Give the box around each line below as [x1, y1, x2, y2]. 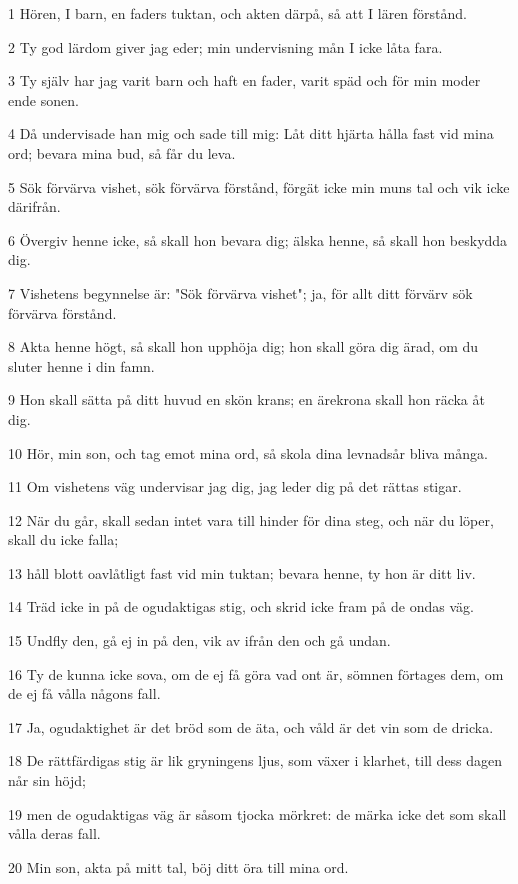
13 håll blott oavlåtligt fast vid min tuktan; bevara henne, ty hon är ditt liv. [8, 562, 476, 583]
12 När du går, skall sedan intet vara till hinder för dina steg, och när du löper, [8, 509, 494, 530]
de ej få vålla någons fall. [8, 683, 161, 704]
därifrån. [8, 196, 61, 217]
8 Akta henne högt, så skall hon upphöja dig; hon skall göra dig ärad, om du [8, 336, 479, 357]
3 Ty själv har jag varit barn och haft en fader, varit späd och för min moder [8, 70, 481, 91]
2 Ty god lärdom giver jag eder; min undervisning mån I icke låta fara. [8, 36, 443, 57]
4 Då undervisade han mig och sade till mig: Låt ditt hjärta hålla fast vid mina [8, 123, 494, 144]
